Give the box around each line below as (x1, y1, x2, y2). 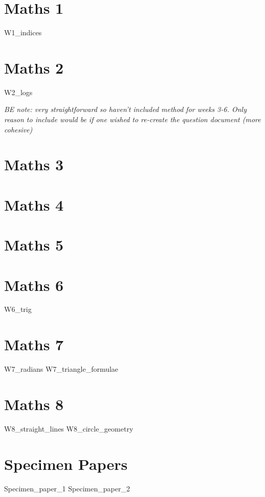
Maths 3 (4, 154, 64, 175)
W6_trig (4, 304, 32, 314)
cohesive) (4, 124, 33, 134)
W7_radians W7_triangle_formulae (4, 364, 119, 374)
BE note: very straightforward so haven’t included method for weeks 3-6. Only (4, 104, 247, 115)
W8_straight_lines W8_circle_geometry (4, 423, 134, 434)
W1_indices (4, 27, 42, 38)
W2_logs (4, 86, 33, 97)
